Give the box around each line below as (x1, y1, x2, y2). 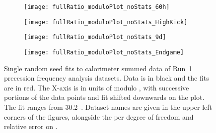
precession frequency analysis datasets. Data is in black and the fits (4, 73, 209, 83)
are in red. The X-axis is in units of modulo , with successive (4, 82, 189, 92)
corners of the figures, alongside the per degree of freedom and (4, 111, 194, 122)
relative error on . (4, 121, 58, 132)
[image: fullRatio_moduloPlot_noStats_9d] (24, 34, 166, 41)
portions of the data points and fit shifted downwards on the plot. (4, 92, 205, 102)
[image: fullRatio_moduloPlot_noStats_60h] (24, 3, 170, 10)
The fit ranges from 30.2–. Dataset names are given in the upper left (4, 102, 213, 112)
